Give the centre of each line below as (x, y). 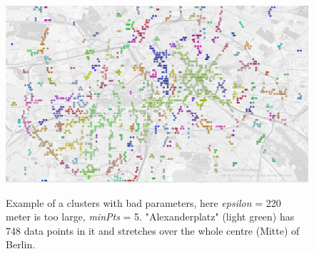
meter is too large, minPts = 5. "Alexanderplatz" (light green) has (150, 217)
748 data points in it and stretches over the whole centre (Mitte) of (153, 230)
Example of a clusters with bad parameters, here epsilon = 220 (143, 202)
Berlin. (21, 244)
